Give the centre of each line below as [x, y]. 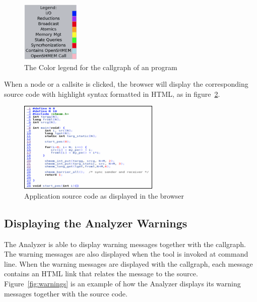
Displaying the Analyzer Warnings [96, 223]
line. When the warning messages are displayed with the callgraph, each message [128, 263]
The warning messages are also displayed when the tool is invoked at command [126, 254]
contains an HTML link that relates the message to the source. [101, 274]
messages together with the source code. [66, 293]
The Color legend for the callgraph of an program [101, 67]
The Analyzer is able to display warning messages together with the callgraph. [125, 244]
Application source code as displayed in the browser [104, 195]
